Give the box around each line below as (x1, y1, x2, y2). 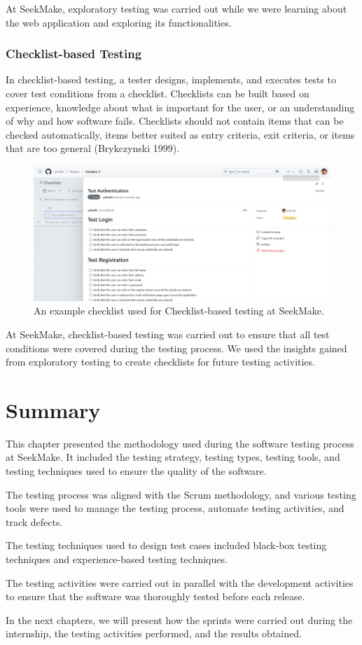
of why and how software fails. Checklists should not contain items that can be (6, 113, 344, 128)
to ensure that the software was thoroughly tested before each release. (6, 589, 305, 604)
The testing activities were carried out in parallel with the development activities (6, 575, 354, 590)
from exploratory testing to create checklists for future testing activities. (6, 354, 315, 369)
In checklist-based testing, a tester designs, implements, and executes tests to (6, 72, 337, 87)
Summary (6, 395, 101, 424)
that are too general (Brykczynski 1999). (6, 141, 180, 155)
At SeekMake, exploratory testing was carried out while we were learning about (6, 1, 347, 15)
